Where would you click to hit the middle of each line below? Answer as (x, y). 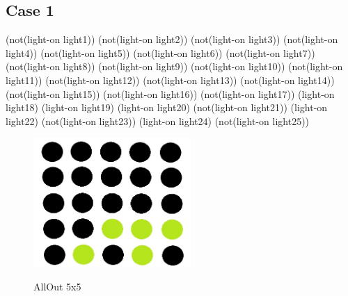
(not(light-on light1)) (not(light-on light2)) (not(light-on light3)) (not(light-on (172, 39)
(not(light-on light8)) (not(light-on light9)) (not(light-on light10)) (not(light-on (174, 66)
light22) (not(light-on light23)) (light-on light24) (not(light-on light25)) (158, 121)
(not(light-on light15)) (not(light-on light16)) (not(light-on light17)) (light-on (170, 93)
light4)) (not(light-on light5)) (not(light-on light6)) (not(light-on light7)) (160, 52)
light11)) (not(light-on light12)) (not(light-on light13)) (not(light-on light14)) (170, 80)
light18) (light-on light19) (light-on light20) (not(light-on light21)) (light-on (167, 107)
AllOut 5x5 (57, 287)
